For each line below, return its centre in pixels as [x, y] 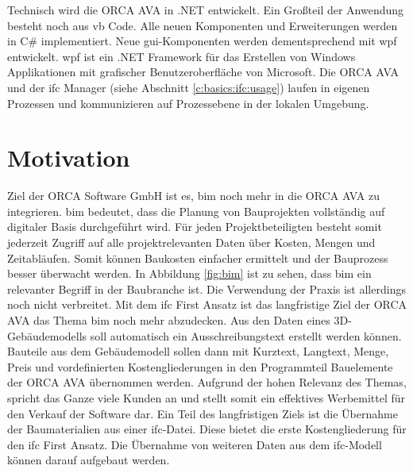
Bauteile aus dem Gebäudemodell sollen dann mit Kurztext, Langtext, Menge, [198, 351]
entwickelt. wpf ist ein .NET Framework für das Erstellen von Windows [181, 56]
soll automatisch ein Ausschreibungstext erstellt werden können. [246, 335]
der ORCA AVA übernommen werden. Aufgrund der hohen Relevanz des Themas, [207, 382]
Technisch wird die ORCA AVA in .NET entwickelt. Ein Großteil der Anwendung [206, 10]
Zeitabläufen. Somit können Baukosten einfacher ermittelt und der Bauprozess [198, 258]
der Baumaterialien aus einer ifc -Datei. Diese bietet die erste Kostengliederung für [207, 429]
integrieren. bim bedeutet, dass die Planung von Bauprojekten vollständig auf [196, 211]
